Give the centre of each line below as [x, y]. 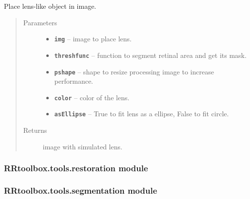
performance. [74, 81]
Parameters [40, 22]
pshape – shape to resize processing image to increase [134, 71]
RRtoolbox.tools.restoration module [76, 168]
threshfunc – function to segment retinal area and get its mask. [150, 55]
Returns [35, 130]
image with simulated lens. [82, 146]
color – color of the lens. [92, 97]
